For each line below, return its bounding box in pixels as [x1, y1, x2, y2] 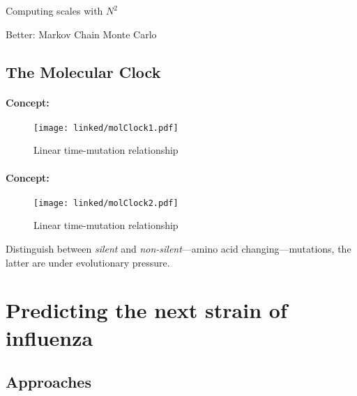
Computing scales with [6, 3, 103, 17]
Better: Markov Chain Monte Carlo [6, 26, 157, 41]
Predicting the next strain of [6, 296, 287, 324]
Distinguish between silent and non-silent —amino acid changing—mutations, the [6, 241, 351, 256]
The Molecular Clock [6, 61, 161, 82]
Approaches [6, 371, 91, 393]
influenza [6, 323, 93, 351]
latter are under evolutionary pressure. [6, 255, 170, 269]
